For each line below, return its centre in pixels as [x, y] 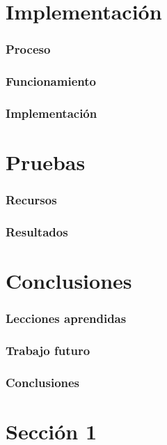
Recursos [31, 200]
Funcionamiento [51, 81]
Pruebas [46, 162]
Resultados [37, 232]
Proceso [28, 49]
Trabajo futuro [48, 350]
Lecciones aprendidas [66, 318]
